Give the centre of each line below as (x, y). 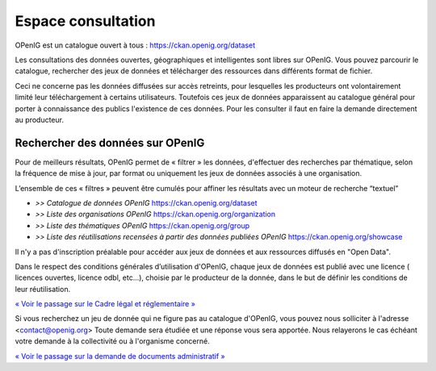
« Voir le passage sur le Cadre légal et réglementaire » (105, 304)
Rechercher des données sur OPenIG (110, 142)
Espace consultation (85, 21)
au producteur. (40, 119)
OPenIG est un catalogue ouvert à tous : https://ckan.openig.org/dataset (135, 45)
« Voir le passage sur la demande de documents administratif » (120, 356)
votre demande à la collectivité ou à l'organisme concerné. (112, 341)
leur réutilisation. (43, 289)
